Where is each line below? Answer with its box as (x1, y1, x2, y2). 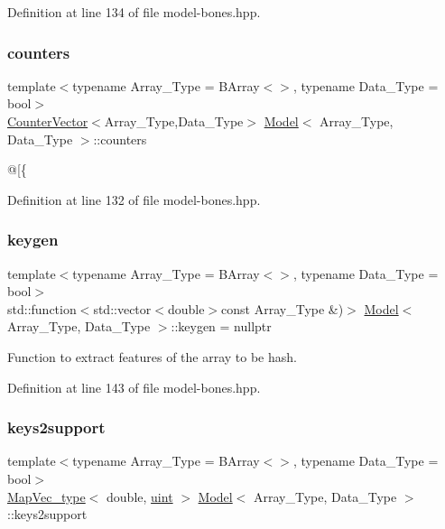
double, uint (107, 487, 173, 506)
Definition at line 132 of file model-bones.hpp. (7, 190, 261, 209)
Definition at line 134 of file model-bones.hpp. (7, 3, 261, 21)
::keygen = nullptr (171, 317, 272, 336)
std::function (7, 299, 77, 318)
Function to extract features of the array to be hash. (7, 347, 297, 366)
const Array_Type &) (221, 299, 344, 318)
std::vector (93, 299, 152, 318)
